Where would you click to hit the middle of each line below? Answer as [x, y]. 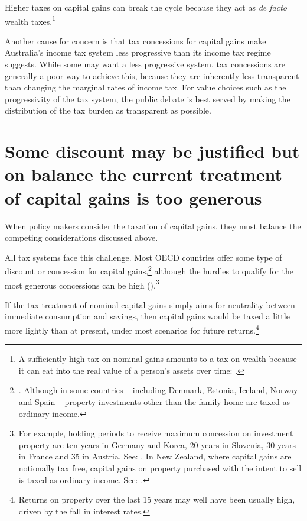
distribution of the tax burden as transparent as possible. [108, 110]
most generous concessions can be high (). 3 [82, 284]
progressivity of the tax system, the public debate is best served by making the [148, 98]
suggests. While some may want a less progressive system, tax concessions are [145, 64]
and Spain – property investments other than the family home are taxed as [154, 402]
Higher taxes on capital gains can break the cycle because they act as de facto [146, 7]
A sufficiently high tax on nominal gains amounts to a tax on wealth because [158, 359]
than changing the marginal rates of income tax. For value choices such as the [146, 87]
